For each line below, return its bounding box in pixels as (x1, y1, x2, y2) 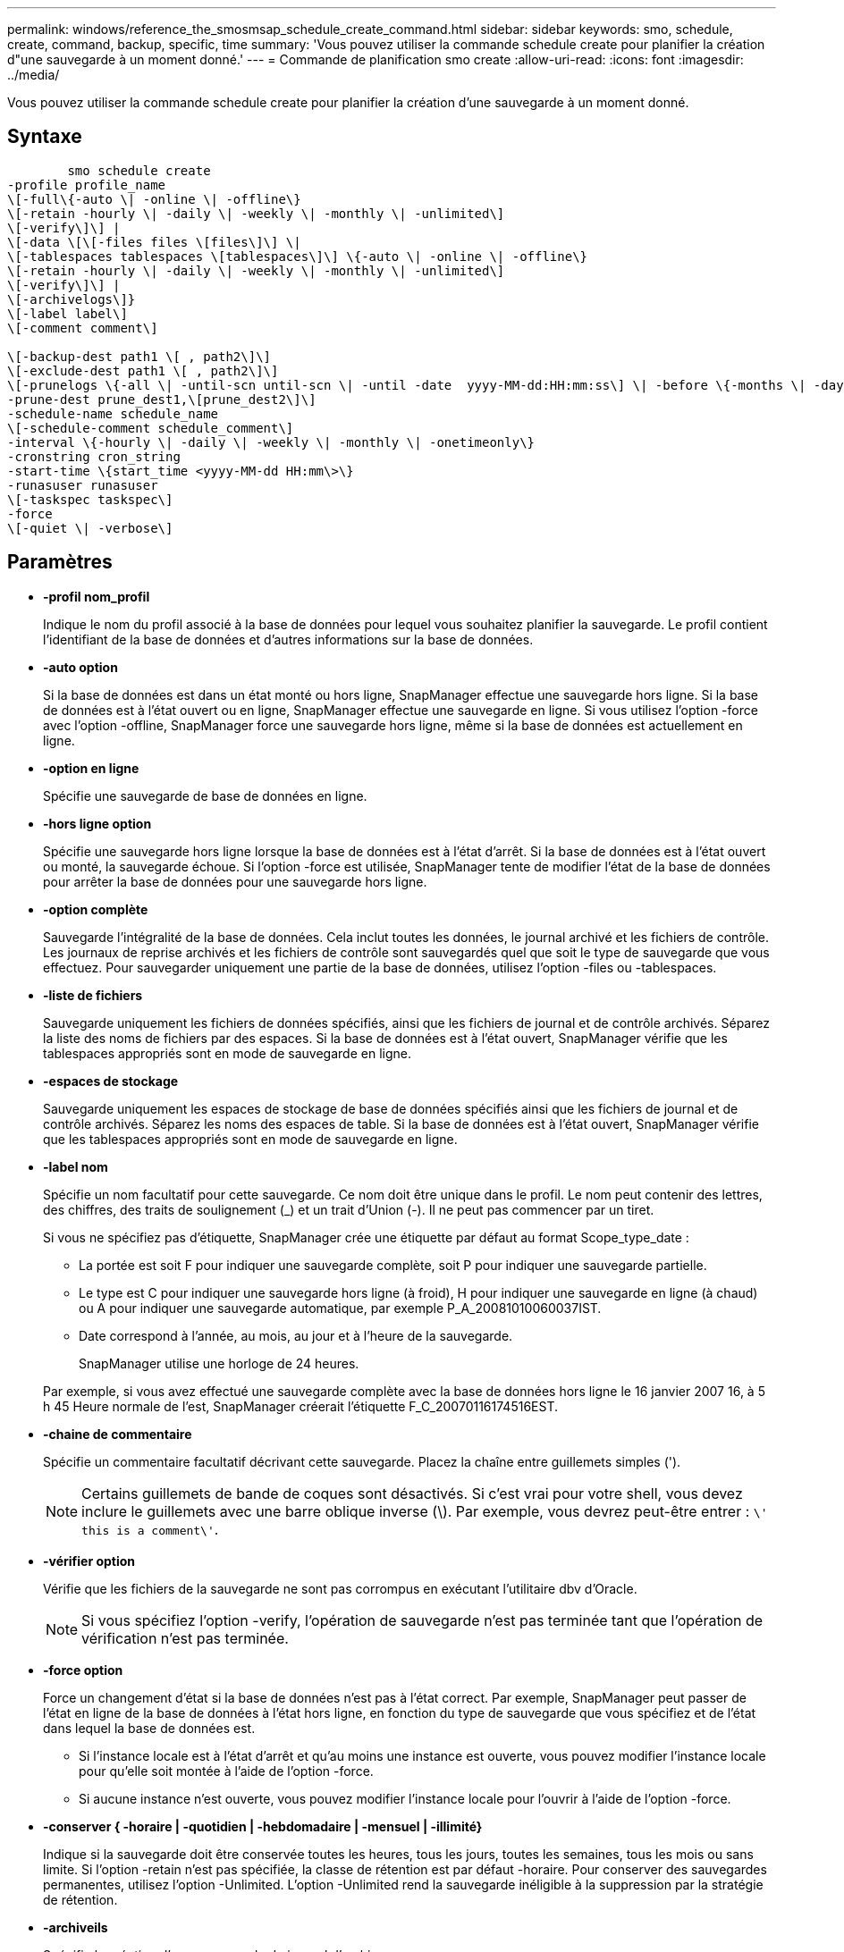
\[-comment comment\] (7, 320, 158, 335)
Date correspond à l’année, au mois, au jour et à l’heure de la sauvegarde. (79, 1327, 513, 1343)
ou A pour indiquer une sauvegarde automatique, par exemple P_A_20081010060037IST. (79, 1300, 602, 1316)
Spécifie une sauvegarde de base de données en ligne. (43, 787, 367, 804)
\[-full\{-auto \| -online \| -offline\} (7, 191, 301, 206)
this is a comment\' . (81, 1519, 219, 1538)
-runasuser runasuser (7, 477, 158, 492)
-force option (43, 1662, 123, 1678)
